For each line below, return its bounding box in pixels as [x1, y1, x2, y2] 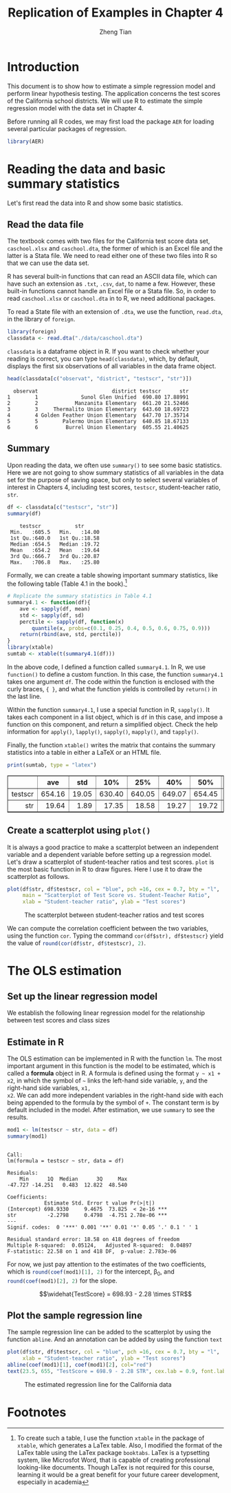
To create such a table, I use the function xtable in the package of [16, 1434, 205, 1442]
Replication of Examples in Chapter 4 [8, 5, 223, 21]
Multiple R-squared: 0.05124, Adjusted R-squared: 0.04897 [7, 1242, 192, 1249]
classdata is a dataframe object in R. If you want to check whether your [7, 347, 210, 356]
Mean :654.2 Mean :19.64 [10, 546, 100, 553]
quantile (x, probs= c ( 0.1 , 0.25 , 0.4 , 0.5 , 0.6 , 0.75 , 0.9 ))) [32, 624, 211, 632]
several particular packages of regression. [7, 124, 127, 132]
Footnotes [7, 1405, 67, 1421]
